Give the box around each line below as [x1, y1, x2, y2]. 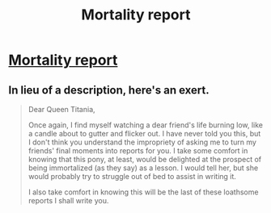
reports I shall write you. [28, 196, 109, 205]
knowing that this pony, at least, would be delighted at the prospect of [28, 155, 261, 164]
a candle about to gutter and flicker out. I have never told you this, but [28, 129, 261, 138]
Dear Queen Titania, [28, 105, 95, 114]
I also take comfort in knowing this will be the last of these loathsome [28, 187, 259, 197]
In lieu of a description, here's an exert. [8, 83, 210, 97]
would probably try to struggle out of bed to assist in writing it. [28, 172, 237, 181]
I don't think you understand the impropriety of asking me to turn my [28, 137, 257, 147]
